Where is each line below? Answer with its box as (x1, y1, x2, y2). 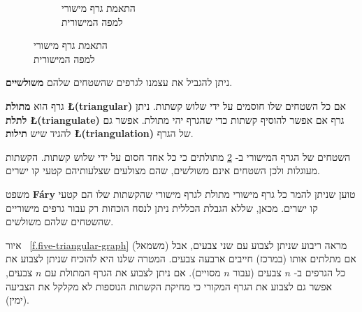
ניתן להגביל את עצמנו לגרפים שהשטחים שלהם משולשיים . (6, 75, 233, 90)
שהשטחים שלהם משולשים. (6, 214, 114, 229)
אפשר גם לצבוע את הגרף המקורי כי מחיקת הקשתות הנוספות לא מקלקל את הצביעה (6, 278, 332, 293)
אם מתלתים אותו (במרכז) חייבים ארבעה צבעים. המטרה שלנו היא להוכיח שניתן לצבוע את (6, 251, 356, 266)
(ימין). (6, 292, 30, 307)
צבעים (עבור (233, 264, 282, 279)
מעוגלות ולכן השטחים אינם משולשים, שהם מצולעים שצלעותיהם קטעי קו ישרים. (6, 163, 320, 178)
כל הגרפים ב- (294, 264, 346, 279)
